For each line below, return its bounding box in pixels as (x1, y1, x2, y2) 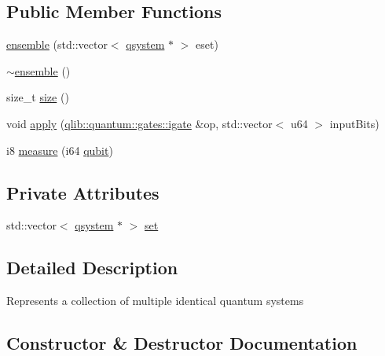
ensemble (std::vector (6, 36, 108, 53)
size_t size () (6, 89, 69, 105)
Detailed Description (6, 255, 178, 280)
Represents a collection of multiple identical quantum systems (6, 292, 304, 309)
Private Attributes (6, 180, 159, 204)
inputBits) (329, 115, 379, 131)
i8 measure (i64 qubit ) (6, 141, 113, 158)
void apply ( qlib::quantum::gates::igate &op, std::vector (6, 115, 273, 131)
